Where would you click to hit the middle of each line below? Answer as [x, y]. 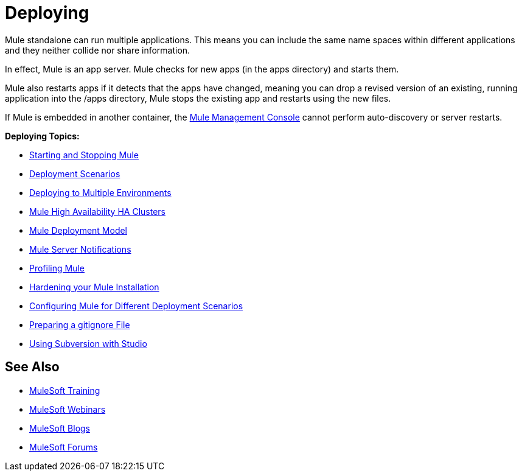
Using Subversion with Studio [88, 343]
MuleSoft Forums [64, 447]
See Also [32, 367]
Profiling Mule [57, 268]
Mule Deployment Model [78, 230]
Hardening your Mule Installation [94, 287]
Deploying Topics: [42, 136]
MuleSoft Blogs [60, 428]
